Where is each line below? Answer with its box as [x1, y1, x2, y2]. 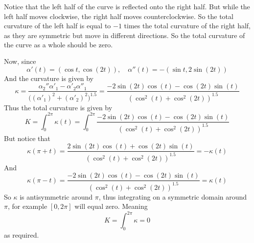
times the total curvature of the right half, [124, 20, 251, 31]
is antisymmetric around [20, 191, 92, 202]
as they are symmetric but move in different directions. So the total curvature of [4, 30, 245, 40]
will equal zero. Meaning [74, 201, 148, 211]
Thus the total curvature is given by [4, 102, 113, 112]
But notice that [4, 133, 50, 143]
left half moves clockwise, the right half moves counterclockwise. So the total [4, 11, 233, 21]
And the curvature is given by [4, 73, 93, 83]
